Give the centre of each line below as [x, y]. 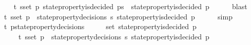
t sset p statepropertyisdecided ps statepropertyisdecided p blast [130, 6]
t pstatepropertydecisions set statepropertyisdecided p [100, 26]
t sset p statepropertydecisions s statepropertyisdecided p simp [118, 16]
